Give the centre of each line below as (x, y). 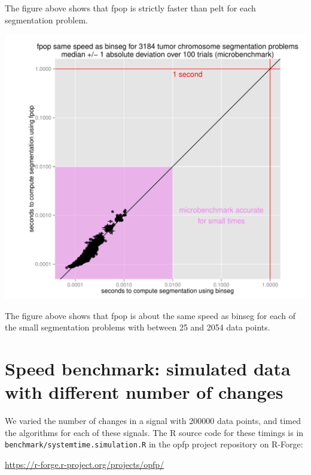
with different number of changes (144, 392)
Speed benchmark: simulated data (148, 369)
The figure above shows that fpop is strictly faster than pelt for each (130, 8)
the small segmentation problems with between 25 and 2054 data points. (138, 327)
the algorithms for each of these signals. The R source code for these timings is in (154, 432)
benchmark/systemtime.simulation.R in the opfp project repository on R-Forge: (154, 444)
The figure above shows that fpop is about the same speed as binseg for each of (150, 315)
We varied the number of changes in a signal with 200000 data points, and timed (153, 421)
